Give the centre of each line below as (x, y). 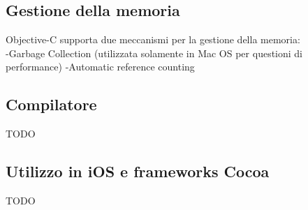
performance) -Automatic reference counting (100, 67)
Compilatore (51, 104)
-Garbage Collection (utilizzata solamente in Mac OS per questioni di (154, 53)
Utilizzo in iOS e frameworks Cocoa (138, 171)
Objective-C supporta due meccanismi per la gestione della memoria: (153, 39)
